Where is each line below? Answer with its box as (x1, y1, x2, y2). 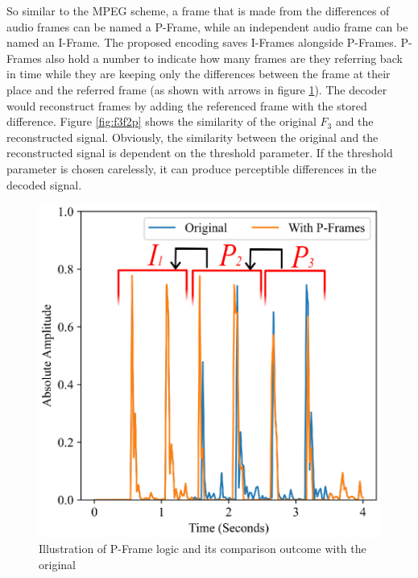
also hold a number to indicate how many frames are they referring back (45, 49, 403, 66)
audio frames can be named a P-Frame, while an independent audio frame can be (6, 18, 408, 35)
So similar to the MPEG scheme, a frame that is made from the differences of (6, 2, 390, 19)
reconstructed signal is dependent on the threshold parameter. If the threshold (6, 144, 393, 161)
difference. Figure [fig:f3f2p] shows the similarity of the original (6, 113, 317, 130)
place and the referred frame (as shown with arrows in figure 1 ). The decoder (6, 81, 387, 98)
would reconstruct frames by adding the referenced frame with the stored (6, 97, 367, 114)
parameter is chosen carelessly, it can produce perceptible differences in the (6, 160, 377, 177)
